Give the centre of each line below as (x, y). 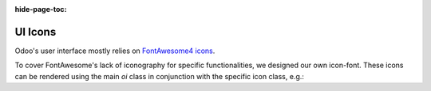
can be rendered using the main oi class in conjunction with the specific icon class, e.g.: (160, 76)
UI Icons (36, 32)
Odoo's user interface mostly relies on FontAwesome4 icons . (115, 51)
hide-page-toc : (41, 9)
